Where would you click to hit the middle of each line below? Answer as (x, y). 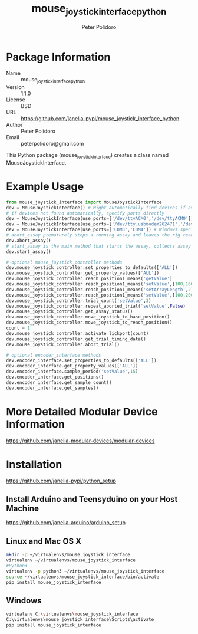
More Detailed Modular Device (82, 411)
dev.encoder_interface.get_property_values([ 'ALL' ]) (72, 366)
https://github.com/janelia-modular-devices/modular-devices (80, 441)
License (16, 100)
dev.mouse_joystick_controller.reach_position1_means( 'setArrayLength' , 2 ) (100, 290)
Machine (23, 508)
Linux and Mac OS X (44, 541)
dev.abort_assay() (29, 241)
